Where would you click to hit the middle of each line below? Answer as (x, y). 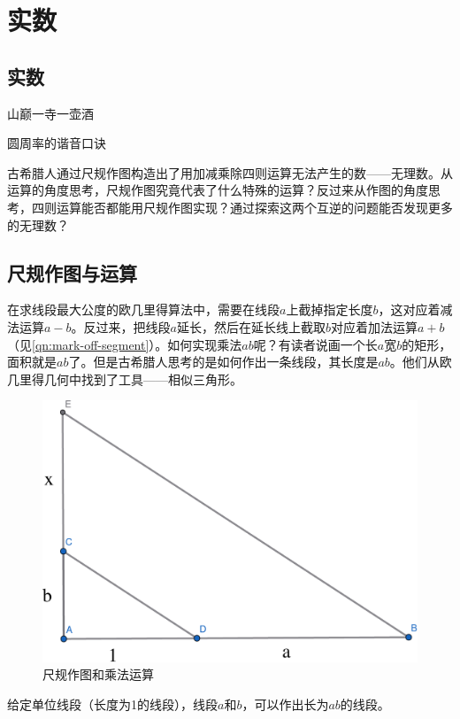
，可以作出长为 (285, 704)
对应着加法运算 (374, 326)
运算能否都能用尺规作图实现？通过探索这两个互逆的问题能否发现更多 (254, 207)
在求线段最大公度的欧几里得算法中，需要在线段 (143, 309)
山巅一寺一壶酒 (50, 113)
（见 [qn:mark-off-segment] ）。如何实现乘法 (125, 344)
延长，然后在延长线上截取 (251, 326)
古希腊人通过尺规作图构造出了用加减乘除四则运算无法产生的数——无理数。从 (230, 172)
